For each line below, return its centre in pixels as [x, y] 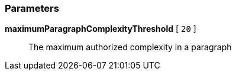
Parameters [32, 8]
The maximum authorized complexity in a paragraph [130, 47]
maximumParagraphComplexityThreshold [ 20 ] [101, 29]
